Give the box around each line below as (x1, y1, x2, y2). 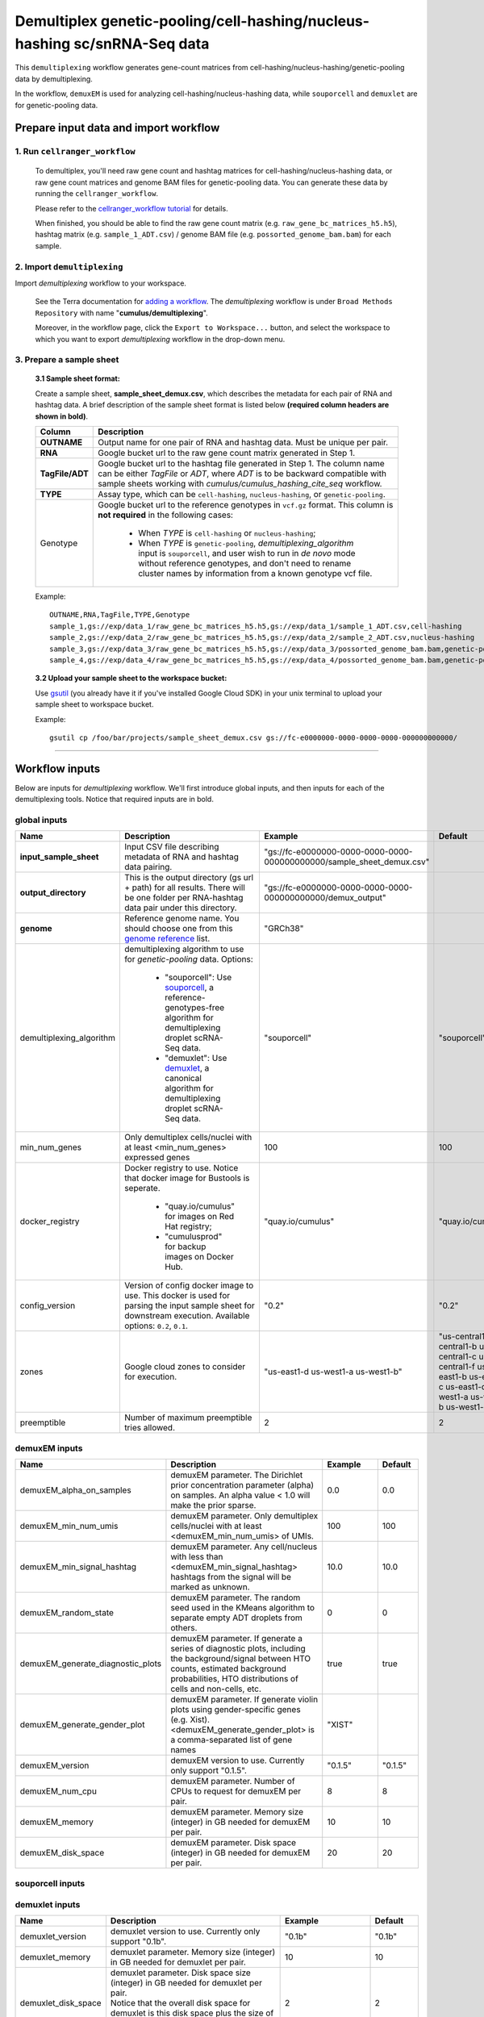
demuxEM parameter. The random (170, 1592, 301, 1603)
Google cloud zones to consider (123, 1361, 246, 1372)
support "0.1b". (110, 1936, 167, 1948)
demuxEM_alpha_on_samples (19, 1485, 132, 1496)
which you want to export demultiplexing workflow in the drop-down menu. (35, 334, 286, 344)
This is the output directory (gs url (123, 872, 254, 883)
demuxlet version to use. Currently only (110, 1926, 261, 1937)
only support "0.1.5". (170, 1765, 248, 1777)
